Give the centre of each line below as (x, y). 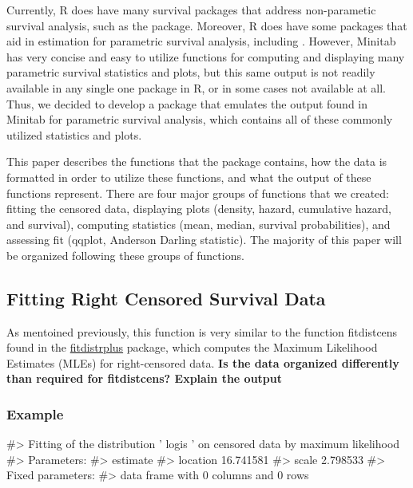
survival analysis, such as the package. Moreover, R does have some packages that (207, 25)
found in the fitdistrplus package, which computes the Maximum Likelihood (192, 347)
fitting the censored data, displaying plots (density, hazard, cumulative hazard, (199, 209)
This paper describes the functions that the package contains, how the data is (197, 161)
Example (35, 414)
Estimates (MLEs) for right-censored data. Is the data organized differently (203, 362)
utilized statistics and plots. (74, 134)
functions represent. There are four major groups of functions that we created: (198, 193)
